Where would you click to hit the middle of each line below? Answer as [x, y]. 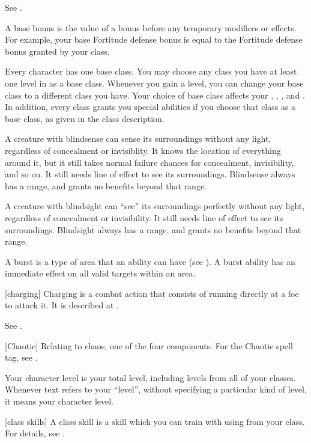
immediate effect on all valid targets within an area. [100, 273]
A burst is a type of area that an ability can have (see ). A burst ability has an [150, 261]
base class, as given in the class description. [85, 118]
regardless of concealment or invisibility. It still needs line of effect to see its [144, 217]
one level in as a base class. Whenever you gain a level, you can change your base [154, 83]
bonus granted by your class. [57, 51]
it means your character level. [59, 401]
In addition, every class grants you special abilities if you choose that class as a [150, 107]
